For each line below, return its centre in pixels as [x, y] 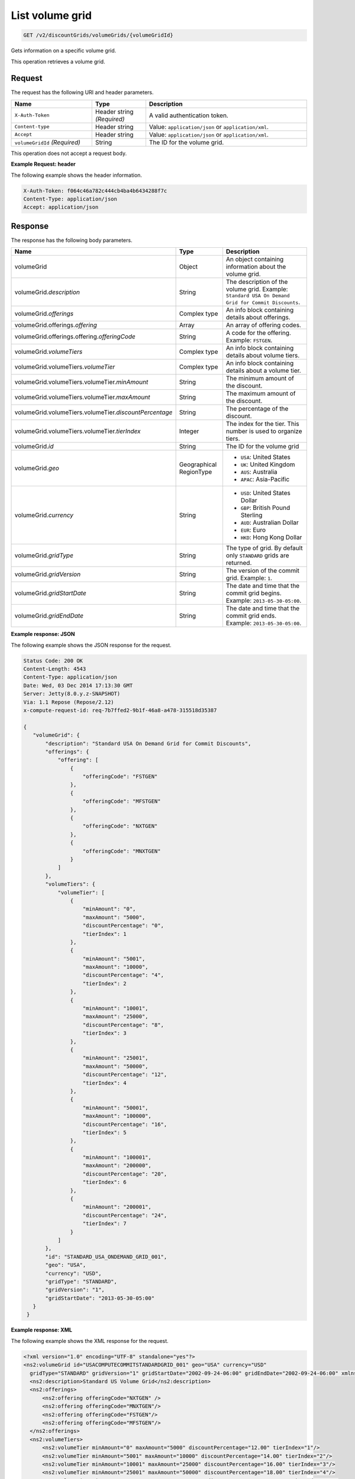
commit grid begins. [254, 593]
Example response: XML [41, 1330]
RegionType [196, 472]
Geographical [198, 464]
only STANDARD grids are [257, 556]
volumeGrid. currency [44, 515]
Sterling [251, 515]
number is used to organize [264, 431]
